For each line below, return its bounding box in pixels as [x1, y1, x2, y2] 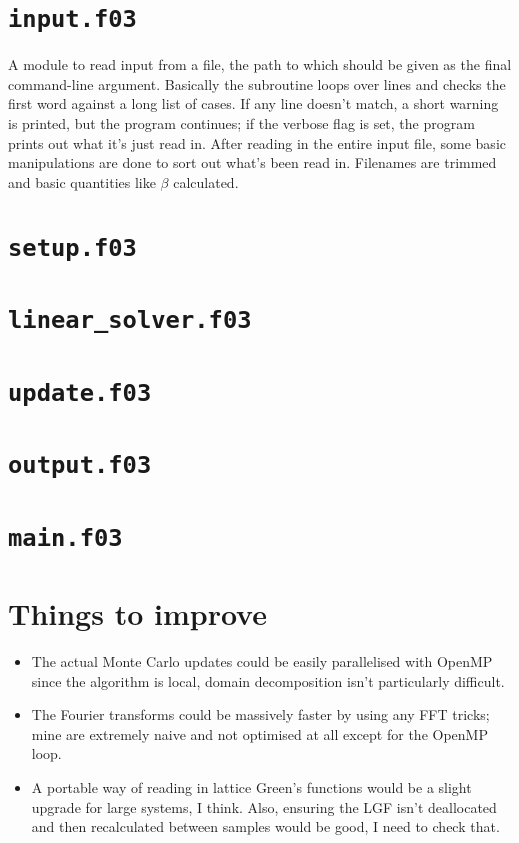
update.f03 [8, 378, 152, 407]
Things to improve [8, 593, 267, 634]
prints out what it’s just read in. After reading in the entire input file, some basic [8, 132, 506, 153]
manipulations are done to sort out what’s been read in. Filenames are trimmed [8, 152, 497, 173]
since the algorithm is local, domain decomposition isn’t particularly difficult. [31, 670, 505, 691]
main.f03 [8, 523, 123, 552]
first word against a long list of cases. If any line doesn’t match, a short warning [8, 93, 499, 114]
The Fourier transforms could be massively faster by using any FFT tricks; [31, 704, 490, 725]
